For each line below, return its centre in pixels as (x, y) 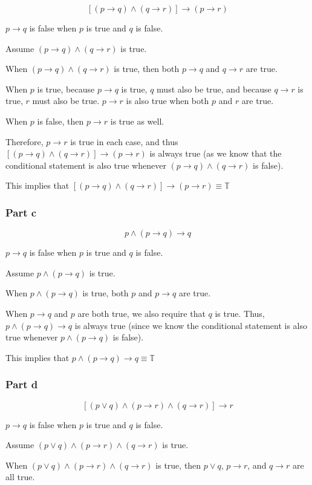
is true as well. (137, 121)
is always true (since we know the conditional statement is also (191, 325)
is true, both (106, 293)
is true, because (66, 89)
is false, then (60, 121)
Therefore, (24, 141)
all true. (20, 477)
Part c (21, 212)
